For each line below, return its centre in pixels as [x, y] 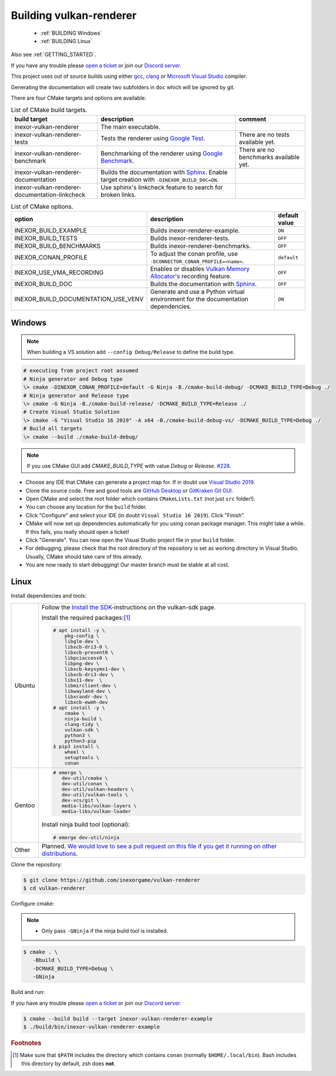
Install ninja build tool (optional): [86, 825]
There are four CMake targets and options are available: [79, 98]
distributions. [60, 854]
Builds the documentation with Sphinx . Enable [164, 172]
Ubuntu [25, 685]
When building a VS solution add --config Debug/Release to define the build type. [131, 352]
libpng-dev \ [82, 664]
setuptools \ [82, 758]
